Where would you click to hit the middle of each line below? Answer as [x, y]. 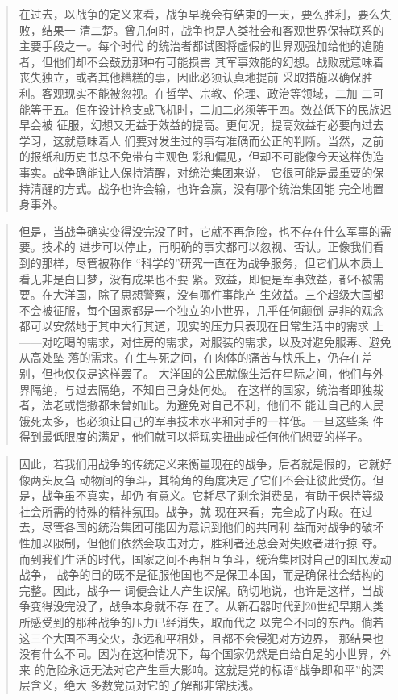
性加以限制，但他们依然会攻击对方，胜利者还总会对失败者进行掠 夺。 [201, 543]
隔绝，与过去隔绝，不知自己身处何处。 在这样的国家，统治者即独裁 [207, 389]
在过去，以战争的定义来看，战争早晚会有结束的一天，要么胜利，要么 [199, 14]
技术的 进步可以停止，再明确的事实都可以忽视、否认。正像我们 [207, 247]
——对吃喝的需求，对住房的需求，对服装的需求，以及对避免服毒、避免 [205, 341]
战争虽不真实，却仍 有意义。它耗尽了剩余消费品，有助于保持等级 [213, 495]
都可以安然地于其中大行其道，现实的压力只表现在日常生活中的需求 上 [201, 326]
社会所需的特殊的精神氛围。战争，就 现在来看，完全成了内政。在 [190, 511]
